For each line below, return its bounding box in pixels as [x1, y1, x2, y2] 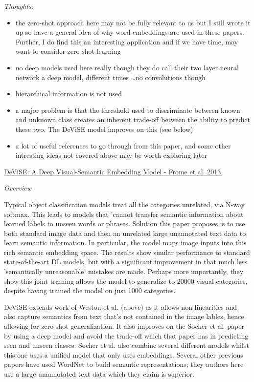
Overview [4, 183, 31, 193]
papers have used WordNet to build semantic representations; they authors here [4, 359, 244, 369]
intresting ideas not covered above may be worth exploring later [15, 150, 207, 160]
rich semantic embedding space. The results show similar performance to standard [4, 247, 250, 257]
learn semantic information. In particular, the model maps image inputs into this [4, 237, 247, 248]
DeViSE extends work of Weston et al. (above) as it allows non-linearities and [4, 301, 237, 312]
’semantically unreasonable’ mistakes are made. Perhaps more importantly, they [4, 266, 244, 276]
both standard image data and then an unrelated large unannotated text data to [4, 228, 246, 238]
